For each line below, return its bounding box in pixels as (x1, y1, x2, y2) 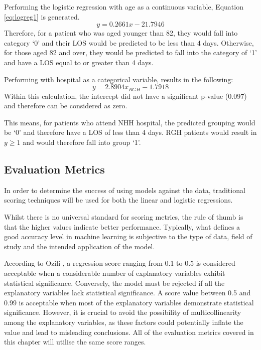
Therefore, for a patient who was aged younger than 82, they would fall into (4, 28, 238, 38)
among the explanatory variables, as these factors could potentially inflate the (4, 316, 243, 327)
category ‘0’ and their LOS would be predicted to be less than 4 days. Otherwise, (4, 37, 254, 48)
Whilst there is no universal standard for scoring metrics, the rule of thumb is (4, 211, 243, 222)
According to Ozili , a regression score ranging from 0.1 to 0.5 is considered (4, 258, 235, 268)
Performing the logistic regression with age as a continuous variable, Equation (4, 2, 243, 12)
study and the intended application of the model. (4, 241, 155, 251)
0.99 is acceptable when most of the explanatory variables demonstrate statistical (4, 297, 254, 307)
